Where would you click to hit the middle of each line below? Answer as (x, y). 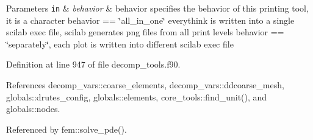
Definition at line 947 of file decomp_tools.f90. (93, 64)
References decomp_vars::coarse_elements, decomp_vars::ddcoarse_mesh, (145, 85)
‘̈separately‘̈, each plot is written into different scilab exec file (120, 44)
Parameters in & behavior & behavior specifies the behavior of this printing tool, (157, 8)
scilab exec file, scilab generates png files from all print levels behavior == (145, 32)
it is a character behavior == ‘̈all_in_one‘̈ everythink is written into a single (150, 20)
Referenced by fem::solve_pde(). (67, 129)
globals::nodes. (33, 109)
